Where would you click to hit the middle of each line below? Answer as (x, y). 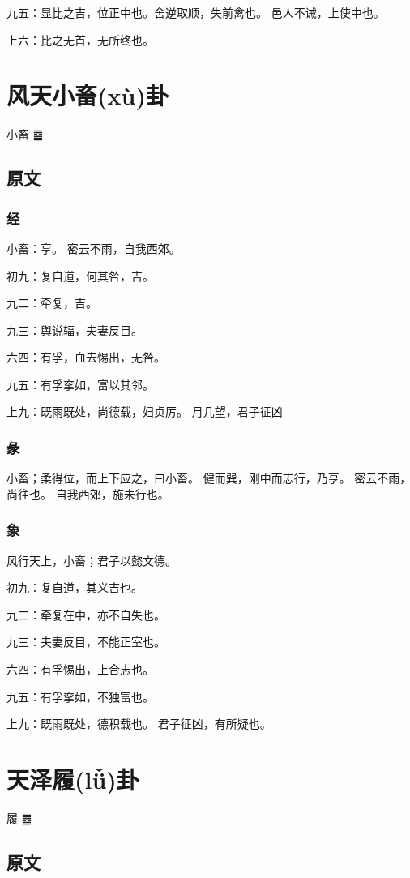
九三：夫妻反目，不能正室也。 (86, 642)
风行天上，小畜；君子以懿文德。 (92, 560)
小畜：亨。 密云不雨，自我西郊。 (94, 248)
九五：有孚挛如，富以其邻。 (80, 384)
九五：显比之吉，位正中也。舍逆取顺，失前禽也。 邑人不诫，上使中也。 (196, 12)
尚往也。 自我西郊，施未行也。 (88, 493)
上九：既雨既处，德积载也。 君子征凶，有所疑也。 (139, 724)
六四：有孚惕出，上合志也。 (80, 669)
